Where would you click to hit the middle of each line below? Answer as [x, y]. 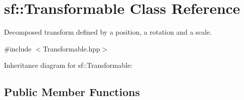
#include [18, 48]
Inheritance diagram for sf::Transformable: [68, 65]
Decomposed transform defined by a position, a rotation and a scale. [108, 32]
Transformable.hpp [71, 48]
